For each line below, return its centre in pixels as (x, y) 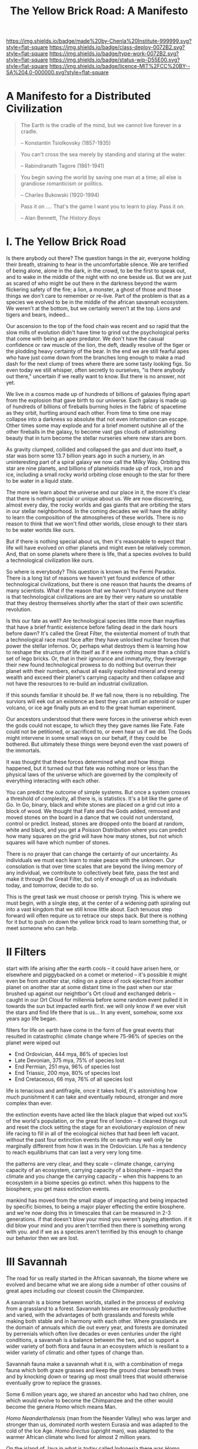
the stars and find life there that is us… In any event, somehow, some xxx (95, 1012)
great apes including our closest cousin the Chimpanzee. (75, 1291)
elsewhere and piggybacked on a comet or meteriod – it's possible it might (97, 974)
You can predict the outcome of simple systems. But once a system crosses (98, 792)
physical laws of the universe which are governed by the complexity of (92, 775)
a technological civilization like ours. (50, 560)
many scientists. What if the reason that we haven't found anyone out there (97, 591)
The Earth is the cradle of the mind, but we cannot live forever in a (101, 125)
